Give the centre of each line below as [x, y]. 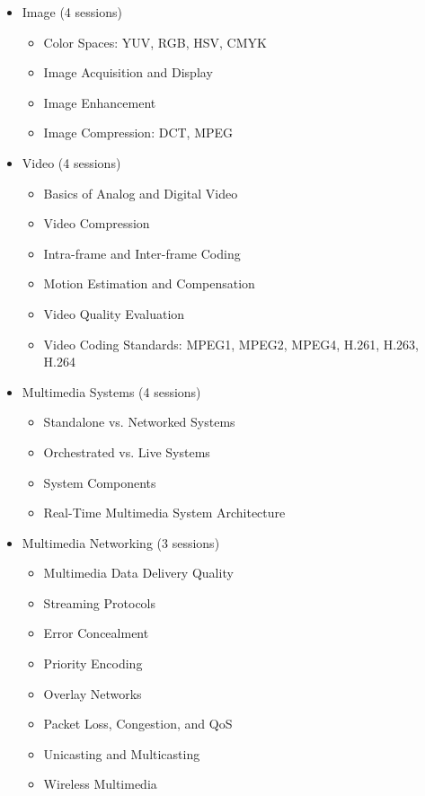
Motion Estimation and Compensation [149, 283]
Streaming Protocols [100, 602]
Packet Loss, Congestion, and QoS [138, 724]
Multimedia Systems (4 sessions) [111, 391]
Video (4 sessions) [71, 162]
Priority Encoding [93, 663]
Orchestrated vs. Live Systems [127, 451]
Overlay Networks [93, 693]
